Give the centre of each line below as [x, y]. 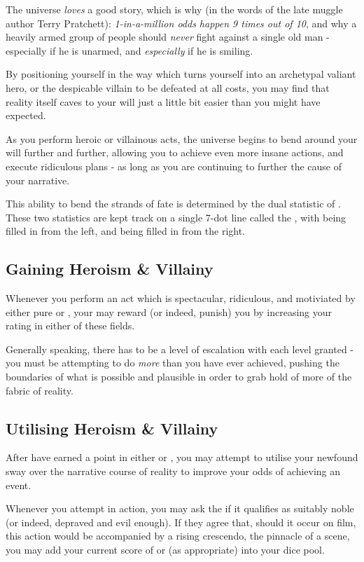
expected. [26, 115]
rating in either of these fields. [70, 325]
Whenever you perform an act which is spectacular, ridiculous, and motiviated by [181, 298]
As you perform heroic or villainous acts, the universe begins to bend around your [182, 138]
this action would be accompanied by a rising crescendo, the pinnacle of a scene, [178, 536]
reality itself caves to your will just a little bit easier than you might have [163, 101]
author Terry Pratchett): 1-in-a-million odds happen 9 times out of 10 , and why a [181, 23]
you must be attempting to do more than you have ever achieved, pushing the [173, 363]
